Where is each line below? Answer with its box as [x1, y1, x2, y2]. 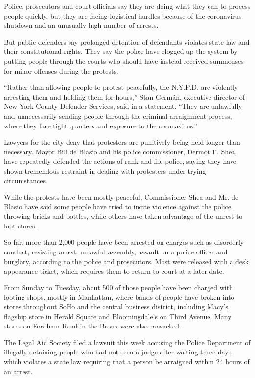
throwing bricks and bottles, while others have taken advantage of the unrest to [4, 211, 243, 221]
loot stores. [4, 220, 37, 230]
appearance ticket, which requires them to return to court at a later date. [4, 266, 224, 276]
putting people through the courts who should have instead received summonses [4, 55, 244, 66]
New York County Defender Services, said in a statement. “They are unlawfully [4, 101, 242, 111]
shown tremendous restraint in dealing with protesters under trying [4, 165, 206, 176]
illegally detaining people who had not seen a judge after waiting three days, [4, 347, 233, 357]
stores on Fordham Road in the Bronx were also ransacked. [4, 321, 181, 331]
